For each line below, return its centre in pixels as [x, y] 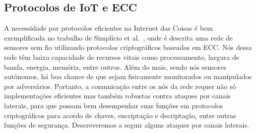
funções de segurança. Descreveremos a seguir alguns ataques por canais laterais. [127, 125]
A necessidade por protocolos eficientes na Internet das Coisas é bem [108, 28]
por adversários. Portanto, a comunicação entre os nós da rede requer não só [120, 86]
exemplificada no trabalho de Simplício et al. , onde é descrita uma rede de [119, 37]
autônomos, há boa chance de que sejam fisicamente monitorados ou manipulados [128, 76]
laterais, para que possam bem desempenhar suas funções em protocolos [114, 105]
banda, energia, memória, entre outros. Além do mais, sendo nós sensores [115, 66]
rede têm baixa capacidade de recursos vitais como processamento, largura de [122, 57]
